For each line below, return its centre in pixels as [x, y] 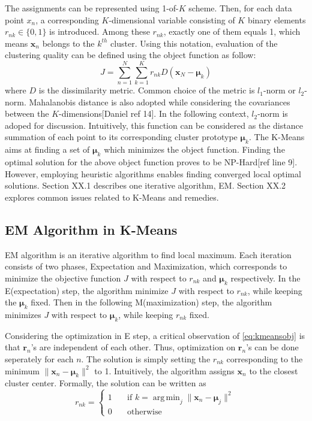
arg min [166, 397]
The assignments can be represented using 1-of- [92, 8]
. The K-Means [277, 137]
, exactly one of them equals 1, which [232, 31]
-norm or [279, 90]
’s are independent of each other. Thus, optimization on [133, 347]
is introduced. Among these [100, 31]
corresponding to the [265, 359]
